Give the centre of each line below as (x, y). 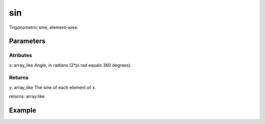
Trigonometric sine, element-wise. (44, 27)
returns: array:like (27, 96)
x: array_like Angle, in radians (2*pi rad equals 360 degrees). (70, 65)
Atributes (21, 55)
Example (23, 111)
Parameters (27, 41)
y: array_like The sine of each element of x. (53, 87)
